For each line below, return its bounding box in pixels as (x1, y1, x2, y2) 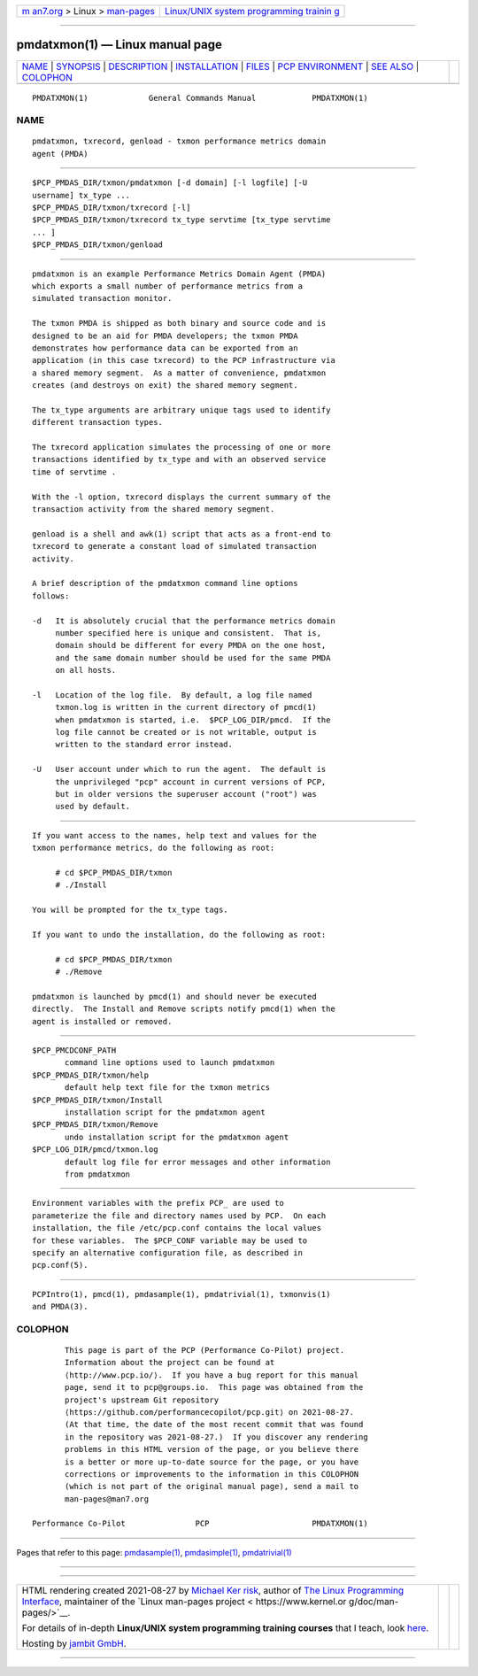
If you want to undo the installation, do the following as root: (32, 930, 327, 939)
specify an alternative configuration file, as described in (32, 1247, 303, 1257)
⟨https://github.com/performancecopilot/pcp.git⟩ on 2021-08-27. (65, 1407, 354, 1417)
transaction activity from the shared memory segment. (32, 505, 275, 514)
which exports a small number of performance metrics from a (32, 281, 303, 291)
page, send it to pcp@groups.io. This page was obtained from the (65, 1382, 364, 1393)
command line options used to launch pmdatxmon (65, 1058, 275, 1068)
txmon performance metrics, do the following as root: (32, 843, 275, 853)
